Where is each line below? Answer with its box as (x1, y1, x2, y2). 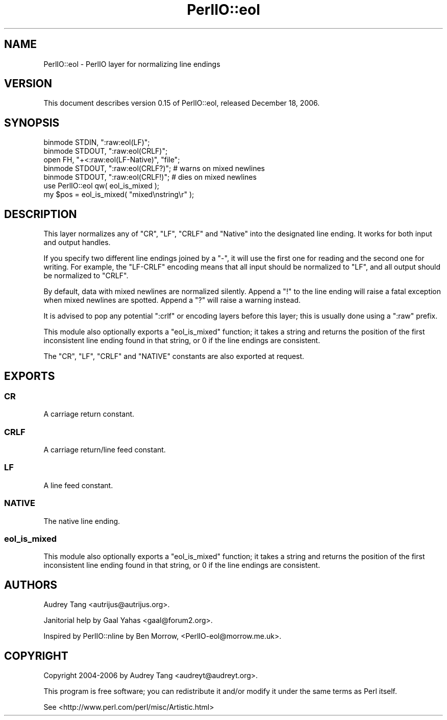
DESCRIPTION (4, 207, 77, 221)
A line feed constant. (43, 481, 113, 490)
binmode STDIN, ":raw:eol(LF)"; (43, 138, 150, 147)
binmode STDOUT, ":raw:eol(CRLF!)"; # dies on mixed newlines (43, 173, 257, 182)
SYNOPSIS (4, 116, 60, 129)
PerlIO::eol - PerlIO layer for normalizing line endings (43, 59, 220, 68)
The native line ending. (43, 516, 120, 525)
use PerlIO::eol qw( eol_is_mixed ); (43, 181, 159, 190)
